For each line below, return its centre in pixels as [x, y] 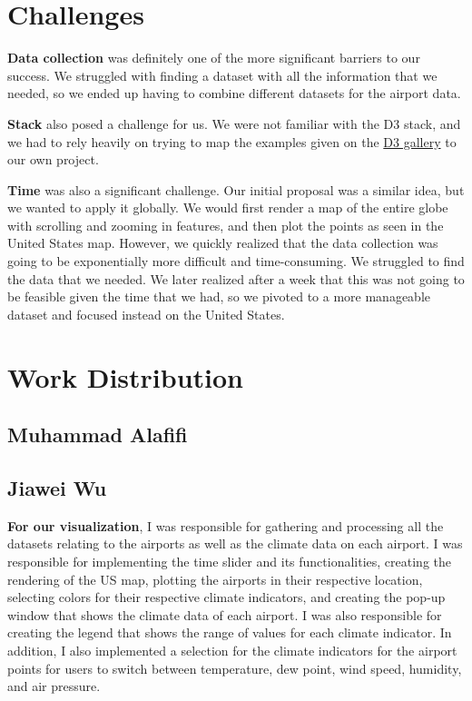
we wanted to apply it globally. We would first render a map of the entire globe [228, 207]
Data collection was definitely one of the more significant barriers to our [214, 58]
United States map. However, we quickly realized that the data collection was [223, 243]
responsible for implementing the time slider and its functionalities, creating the [230, 561]
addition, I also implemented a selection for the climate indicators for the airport [232, 650]
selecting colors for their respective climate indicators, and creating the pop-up [226, 597]
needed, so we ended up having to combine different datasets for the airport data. [234, 93]
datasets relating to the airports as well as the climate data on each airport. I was [235, 543]
